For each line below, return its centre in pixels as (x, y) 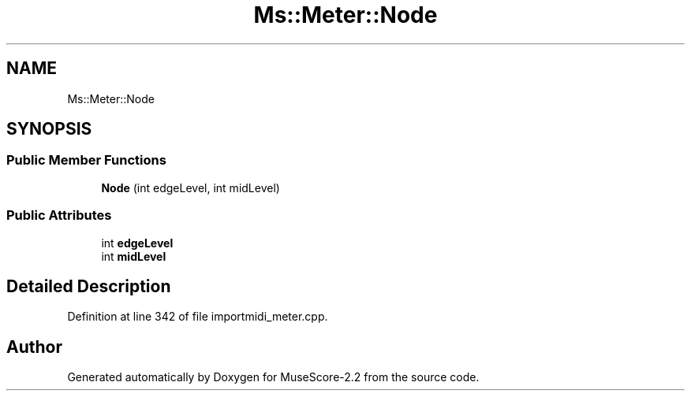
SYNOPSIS (49, 129)
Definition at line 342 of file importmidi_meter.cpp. (198, 317)
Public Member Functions (86, 160)
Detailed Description (89, 286)
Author (34, 347)
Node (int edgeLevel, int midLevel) (190, 187)
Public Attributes (59, 215)
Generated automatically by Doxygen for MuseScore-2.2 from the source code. (273, 377)
